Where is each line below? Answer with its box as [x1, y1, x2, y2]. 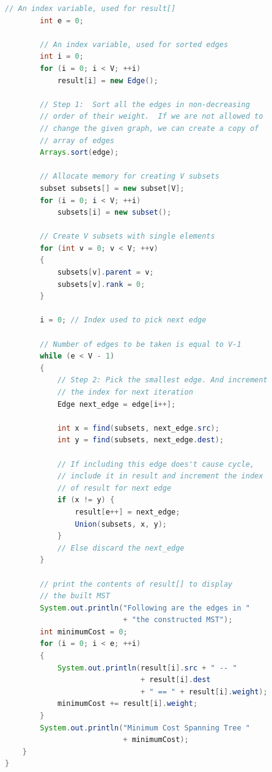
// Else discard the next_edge [57, 543, 185, 552]
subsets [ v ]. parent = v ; [57, 268, 154, 277]
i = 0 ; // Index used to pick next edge [40, 316, 207, 325]
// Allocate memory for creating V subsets [40, 172, 219, 181]
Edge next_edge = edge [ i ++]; [57, 399, 176, 409]
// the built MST [40, 592, 110, 601]
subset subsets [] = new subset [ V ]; [40, 184, 185, 193]
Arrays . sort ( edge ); [40, 148, 119, 157]
